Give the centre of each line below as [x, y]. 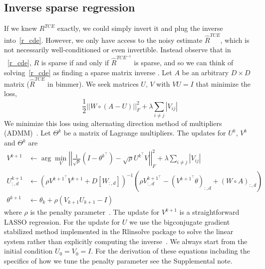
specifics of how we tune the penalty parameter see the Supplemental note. [118, 261]
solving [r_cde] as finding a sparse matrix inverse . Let [88, 72]
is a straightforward [209, 212]
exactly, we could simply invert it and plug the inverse [140, 28]
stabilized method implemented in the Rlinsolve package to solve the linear [119, 231]
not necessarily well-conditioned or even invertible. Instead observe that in [118, 50]
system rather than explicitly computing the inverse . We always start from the [126, 241]
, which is [235, 40]
